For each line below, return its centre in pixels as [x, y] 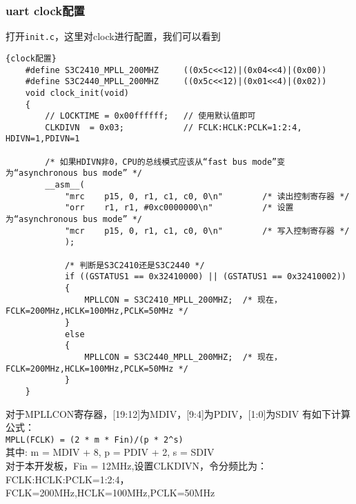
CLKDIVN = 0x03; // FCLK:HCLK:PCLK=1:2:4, [174, 127]
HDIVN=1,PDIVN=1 [43, 139]
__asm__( [65, 185]
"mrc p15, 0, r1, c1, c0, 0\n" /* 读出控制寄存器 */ [207, 196]
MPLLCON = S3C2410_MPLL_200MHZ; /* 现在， [183, 300]
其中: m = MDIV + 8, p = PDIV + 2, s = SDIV [110, 452]
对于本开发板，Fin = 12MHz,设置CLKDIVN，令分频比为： [136, 465]
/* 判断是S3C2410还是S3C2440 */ [135, 265]
